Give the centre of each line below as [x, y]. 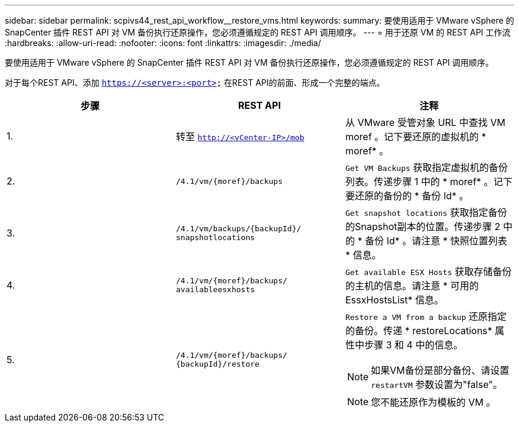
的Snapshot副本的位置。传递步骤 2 [423, 227]
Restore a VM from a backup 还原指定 [426, 316]
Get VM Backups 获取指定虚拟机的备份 [427, 167]
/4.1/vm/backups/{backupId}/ [238, 229]
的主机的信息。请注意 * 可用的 [412, 286]
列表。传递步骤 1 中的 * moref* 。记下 [429, 182]
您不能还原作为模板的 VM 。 [433, 402]
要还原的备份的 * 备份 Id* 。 [407, 196]
